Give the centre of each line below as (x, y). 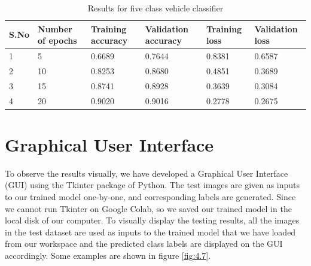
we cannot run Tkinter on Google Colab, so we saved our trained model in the (148, 208)
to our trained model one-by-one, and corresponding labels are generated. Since (150, 196)
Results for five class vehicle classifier (155, 8)
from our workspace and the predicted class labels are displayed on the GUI (144, 244)
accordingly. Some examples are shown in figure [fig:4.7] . (108, 255)
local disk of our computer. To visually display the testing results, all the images (152, 220)
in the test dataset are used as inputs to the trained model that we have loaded (150, 232)
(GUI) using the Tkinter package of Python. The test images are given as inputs (153, 185)
